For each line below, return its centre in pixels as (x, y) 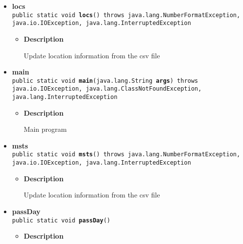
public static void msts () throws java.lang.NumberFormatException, (126, 155)
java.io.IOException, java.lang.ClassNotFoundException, (107, 89)
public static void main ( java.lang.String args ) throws (105, 81)
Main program (45, 129)
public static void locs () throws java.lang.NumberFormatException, (126, 15)
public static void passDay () (61, 220)
